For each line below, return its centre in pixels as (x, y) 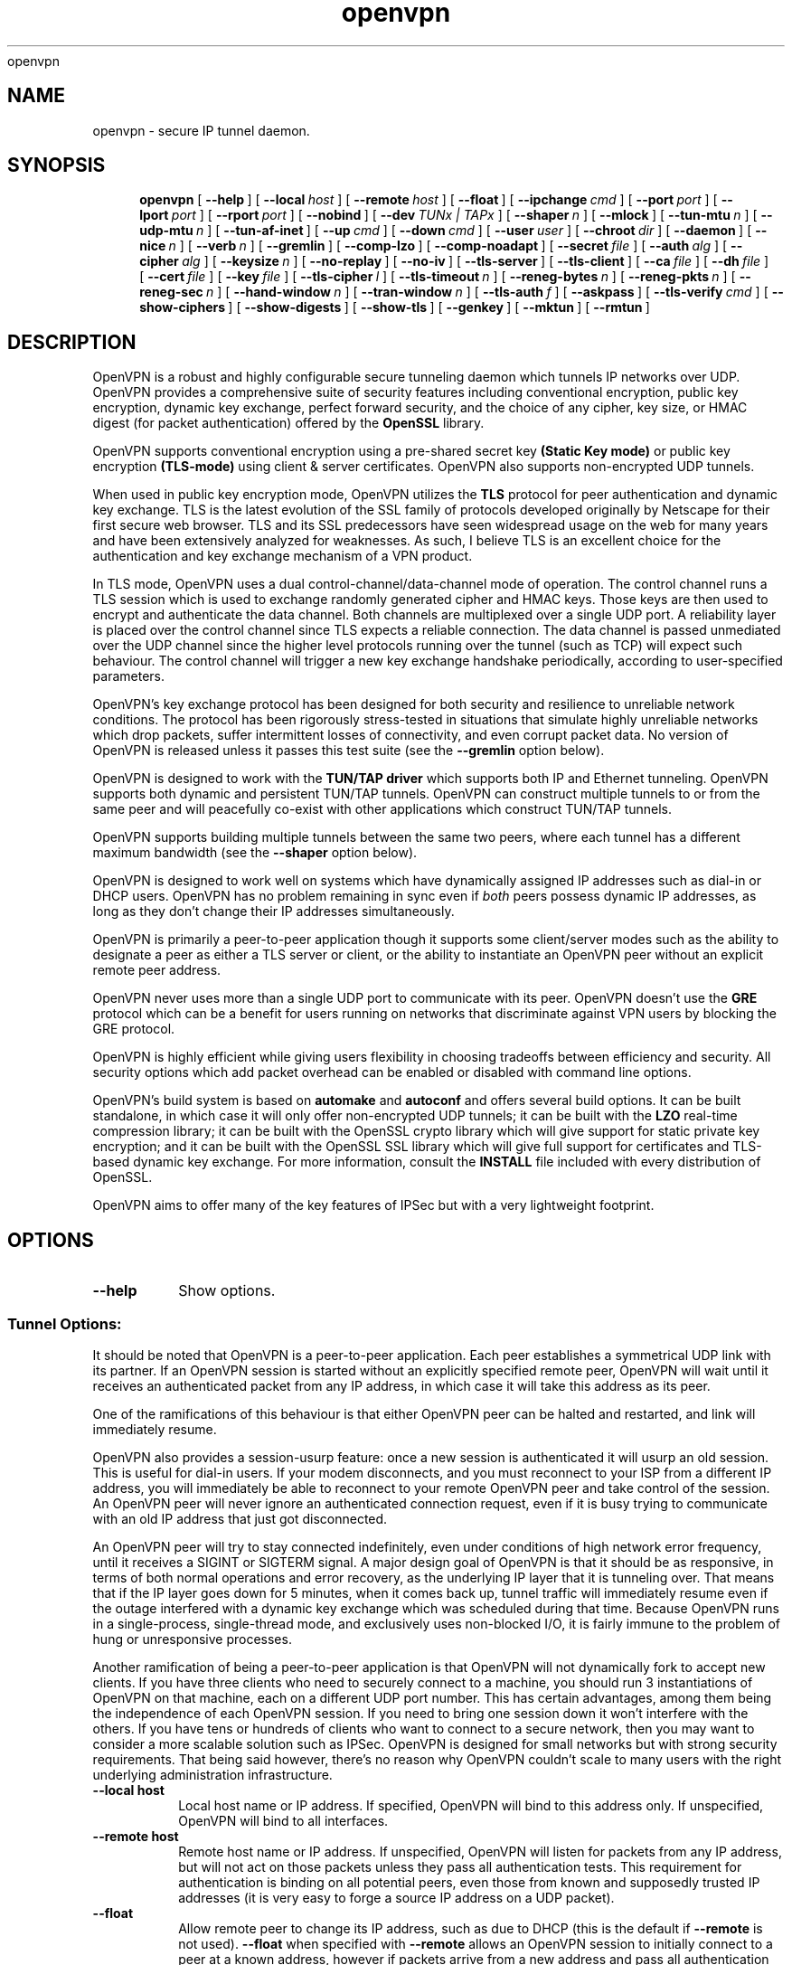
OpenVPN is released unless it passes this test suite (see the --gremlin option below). (349, 751)
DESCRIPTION (72, 342)
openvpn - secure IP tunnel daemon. (201, 130)
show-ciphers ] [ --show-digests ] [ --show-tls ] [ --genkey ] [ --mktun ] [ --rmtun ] (395, 307)
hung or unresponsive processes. (192, 1639)
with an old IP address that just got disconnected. (240, 1518)
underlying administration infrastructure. (212, 1774)
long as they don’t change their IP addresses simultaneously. (273, 912)
